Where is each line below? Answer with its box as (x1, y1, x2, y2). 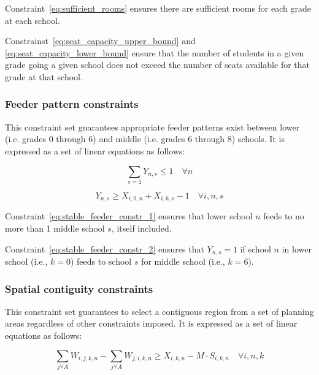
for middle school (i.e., (141, 254, 225, 267)
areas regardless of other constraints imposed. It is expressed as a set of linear (5, 317, 298, 330)
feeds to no (263, 210, 304, 222)
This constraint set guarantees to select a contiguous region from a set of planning (5, 305, 314, 317)
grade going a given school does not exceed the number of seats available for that (5, 58, 310, 71)
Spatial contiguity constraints (5, 281, 153, 296)
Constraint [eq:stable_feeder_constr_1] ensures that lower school (5, 210, 253, 222)
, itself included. (111, 221, 172, 234)
